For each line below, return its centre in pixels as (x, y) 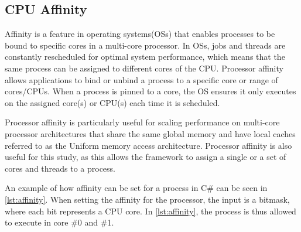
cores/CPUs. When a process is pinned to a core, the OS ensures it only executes (150, 91)
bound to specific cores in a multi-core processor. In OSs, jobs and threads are (145, 45)
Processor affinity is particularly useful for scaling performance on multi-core (142, 122)
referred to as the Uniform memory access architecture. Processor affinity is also (148, 145)
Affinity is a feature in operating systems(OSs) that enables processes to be (140, 34)
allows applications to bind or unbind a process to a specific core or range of (141, 79)
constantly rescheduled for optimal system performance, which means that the (145, 57)
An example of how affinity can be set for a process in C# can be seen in (136, 188)
